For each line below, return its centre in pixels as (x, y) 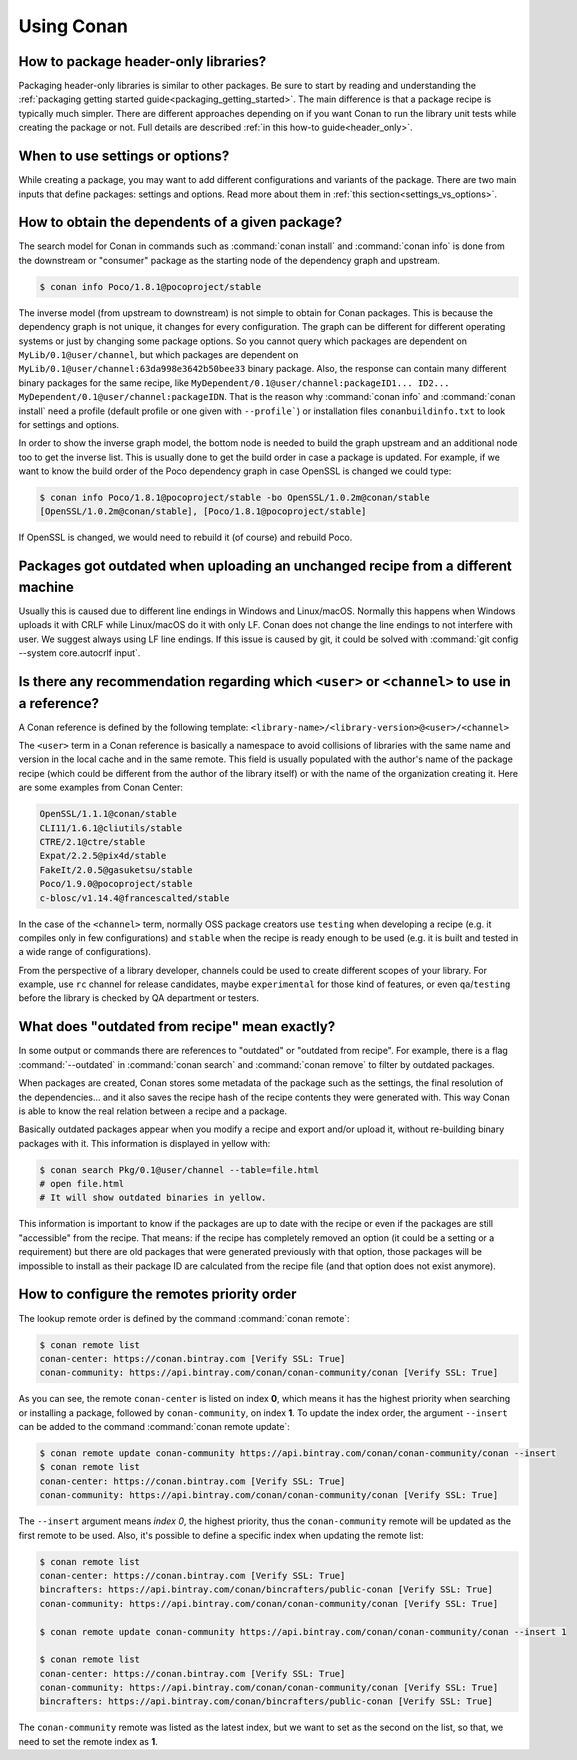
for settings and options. (69, 424)
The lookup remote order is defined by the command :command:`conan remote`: (184, 1318)
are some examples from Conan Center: (101, 787)
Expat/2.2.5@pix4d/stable (103, 856)
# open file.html (82, 1184)
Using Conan (73, 26)
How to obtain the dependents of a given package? (180, 222)
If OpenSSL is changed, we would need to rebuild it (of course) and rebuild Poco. (185, 537)
